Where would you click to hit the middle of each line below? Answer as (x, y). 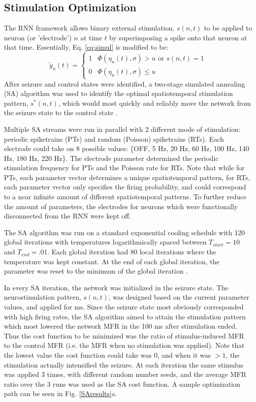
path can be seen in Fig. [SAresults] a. (61, 393)
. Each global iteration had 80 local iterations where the (132, 252)
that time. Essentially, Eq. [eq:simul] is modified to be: (86, 47)
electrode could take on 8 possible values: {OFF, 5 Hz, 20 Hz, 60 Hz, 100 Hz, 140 (127, 148)
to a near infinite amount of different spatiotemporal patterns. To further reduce (125, 197)
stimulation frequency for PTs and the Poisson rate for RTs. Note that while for (124, 168)
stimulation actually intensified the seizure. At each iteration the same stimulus (124, 364)
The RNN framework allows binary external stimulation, (89, 28)
